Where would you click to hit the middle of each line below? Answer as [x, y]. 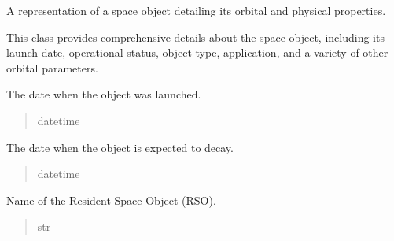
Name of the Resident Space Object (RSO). [111, 200]
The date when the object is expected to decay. [120, 147]
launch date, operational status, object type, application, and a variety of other [197, 52]
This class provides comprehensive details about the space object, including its [195, 37]
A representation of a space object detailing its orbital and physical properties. [196, 10]
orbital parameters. [52, 67]
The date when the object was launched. [104, 94]
